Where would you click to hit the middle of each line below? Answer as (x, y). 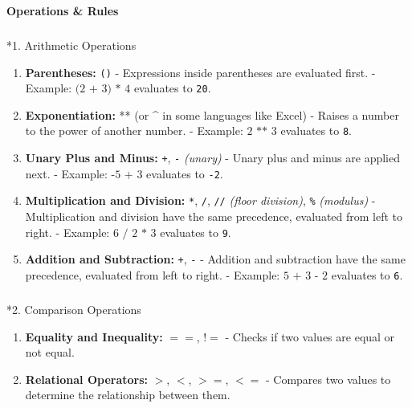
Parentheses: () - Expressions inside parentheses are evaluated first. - (200, 72)
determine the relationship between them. (128, 395)
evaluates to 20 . (172, 88)
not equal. (50, 352)
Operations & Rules (63, 10)
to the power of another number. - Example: (134, 131)
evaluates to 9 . (196, 232)
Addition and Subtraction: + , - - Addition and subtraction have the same (215, 259)
